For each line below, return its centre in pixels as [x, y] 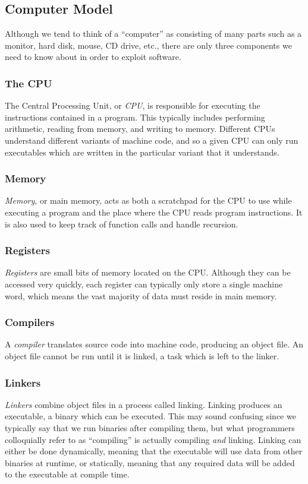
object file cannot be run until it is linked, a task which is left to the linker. [142, 355]
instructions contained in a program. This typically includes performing [135, 117]
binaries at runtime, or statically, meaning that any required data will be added [150, 462]
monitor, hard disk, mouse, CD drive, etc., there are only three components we [148, 45]
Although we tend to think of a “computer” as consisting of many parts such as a [153, 34]
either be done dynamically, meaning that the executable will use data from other [154, 451]
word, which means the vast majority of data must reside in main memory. [141, 295]
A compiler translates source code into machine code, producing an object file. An [154, 344]
